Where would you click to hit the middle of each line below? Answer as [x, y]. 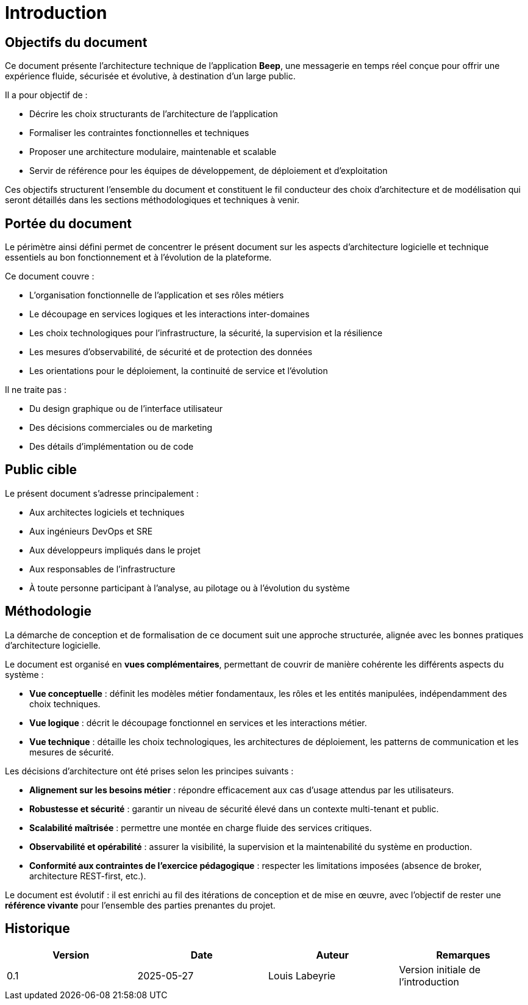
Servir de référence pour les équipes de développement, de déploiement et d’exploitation [209, 171]
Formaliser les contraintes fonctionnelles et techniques [139, 133]
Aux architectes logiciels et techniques [107, 512]
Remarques [463, 955]
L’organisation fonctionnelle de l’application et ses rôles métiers [157, 295]
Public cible [41, 470]
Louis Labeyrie [302, 975]
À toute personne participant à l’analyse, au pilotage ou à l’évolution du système [190, 588]
